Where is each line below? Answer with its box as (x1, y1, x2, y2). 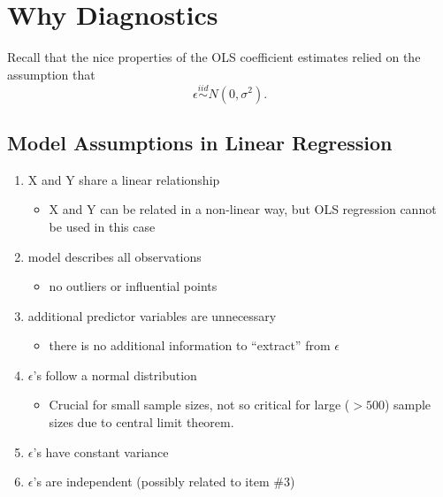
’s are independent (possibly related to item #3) (33, 472, 295, 491)
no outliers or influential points (49, 277, 218, 295)
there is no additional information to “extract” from (49, 336, 331, 355)
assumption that (7, 65, 95, 83)
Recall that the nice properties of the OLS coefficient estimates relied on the (7, 48, 421, 66)
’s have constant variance (33, 442, 169, 461)
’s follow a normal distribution (33, 365, 197, 384)
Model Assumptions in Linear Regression (7, 128, 393, 156)
